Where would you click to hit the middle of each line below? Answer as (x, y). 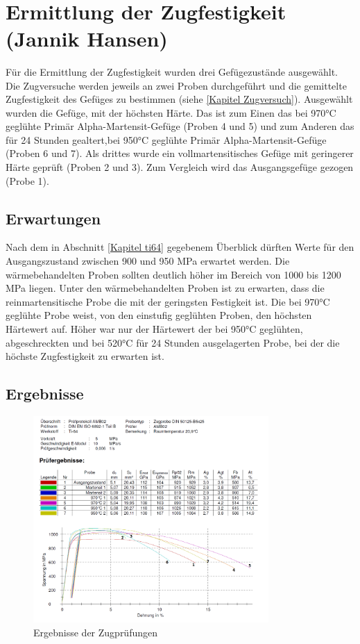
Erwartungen (53, 218)
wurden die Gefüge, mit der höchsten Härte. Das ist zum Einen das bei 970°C (171, 112)
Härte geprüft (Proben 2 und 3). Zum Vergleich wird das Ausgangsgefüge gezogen (180, 167)
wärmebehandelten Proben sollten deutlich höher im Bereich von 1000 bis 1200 (173, 274)
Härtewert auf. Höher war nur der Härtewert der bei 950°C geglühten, (154, 329)
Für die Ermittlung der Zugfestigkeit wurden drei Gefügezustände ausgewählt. (172, 71)
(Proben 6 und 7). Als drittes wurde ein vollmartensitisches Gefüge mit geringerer (180, 153)
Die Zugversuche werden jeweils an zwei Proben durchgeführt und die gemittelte (176, 85)
